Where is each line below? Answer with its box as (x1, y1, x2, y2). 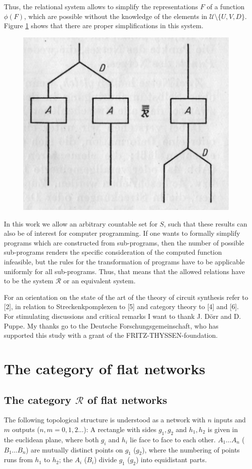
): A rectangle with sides (83, 424, 157, 434)
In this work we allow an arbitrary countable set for (4, 218, 157, 228)
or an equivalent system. (63, 276, 136, 286)
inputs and (214, 415, 246, 425)
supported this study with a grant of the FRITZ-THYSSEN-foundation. (4, 330, 218, 340)
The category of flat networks (4, 358, 205, 378)
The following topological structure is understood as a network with (4, 415, 205, 425)
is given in (207, 424, 238, 434)
